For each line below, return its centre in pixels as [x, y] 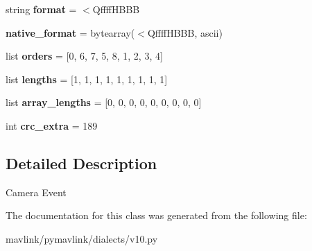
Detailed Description [81, 163]
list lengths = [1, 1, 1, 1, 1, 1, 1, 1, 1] [87, 79]
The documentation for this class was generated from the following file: [156, 215]
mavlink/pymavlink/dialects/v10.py [82, 238]
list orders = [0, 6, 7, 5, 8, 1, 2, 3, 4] [84, 56]
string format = [41, 9]
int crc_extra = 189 [52, 125]
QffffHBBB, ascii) [185, 32]
